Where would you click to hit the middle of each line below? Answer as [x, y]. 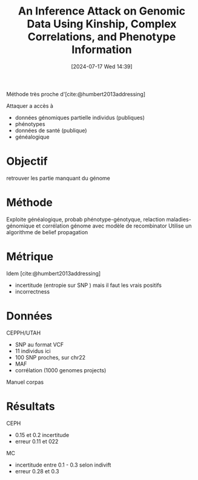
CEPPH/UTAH [24, 333]
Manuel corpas [25, 382]
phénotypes [30, 124]
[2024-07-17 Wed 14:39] [102, 66]
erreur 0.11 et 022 [37, 441]
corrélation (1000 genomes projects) [61, 370]
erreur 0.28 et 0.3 [37, 471]
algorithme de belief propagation [47, 232]
